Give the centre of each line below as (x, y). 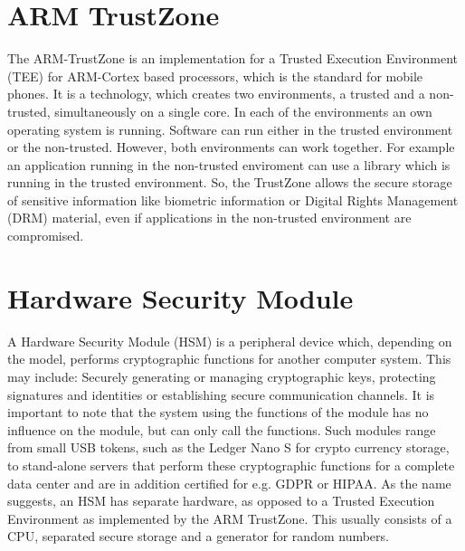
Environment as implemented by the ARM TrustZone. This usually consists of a (230, 518)
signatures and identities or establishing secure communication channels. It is (221, 394)
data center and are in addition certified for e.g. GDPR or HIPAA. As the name (229, 483)
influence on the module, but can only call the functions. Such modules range (222, 429)
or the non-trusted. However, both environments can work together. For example (231, 147)
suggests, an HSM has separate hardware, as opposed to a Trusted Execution (221, 501)
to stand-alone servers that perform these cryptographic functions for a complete (231, 465)
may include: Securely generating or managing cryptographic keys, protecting (222, 376)
